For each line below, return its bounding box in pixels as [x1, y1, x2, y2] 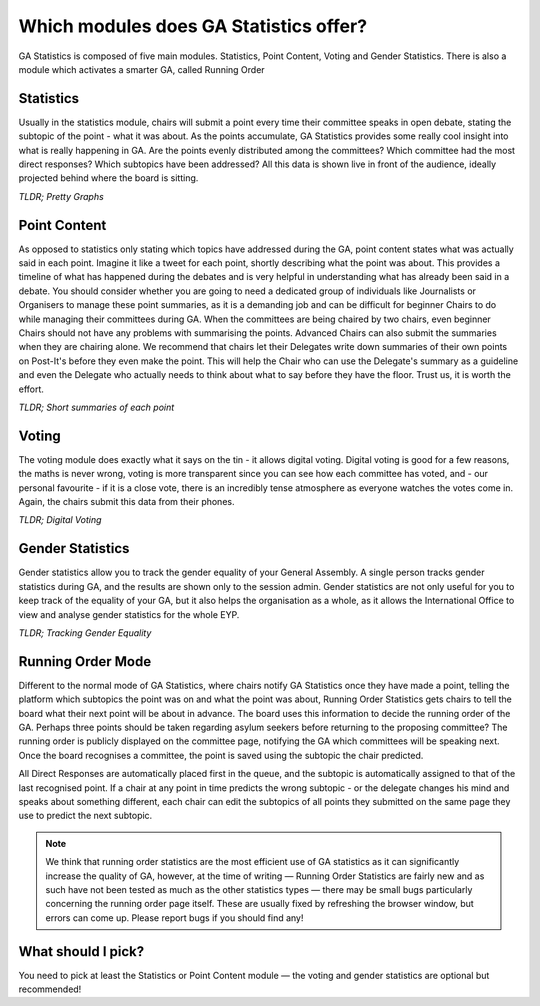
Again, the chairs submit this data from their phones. [18, 496, 235, 508]
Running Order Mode [18, 653, 152, 670]
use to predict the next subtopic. [18, 810, 153, 822]
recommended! [18, 983, 82, 995]
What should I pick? [18, 943, 145, 960]
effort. [18, 383, 45, 395]
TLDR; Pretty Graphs [18, 190, 104, 202]
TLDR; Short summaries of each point [18, 401, 175, 413]
